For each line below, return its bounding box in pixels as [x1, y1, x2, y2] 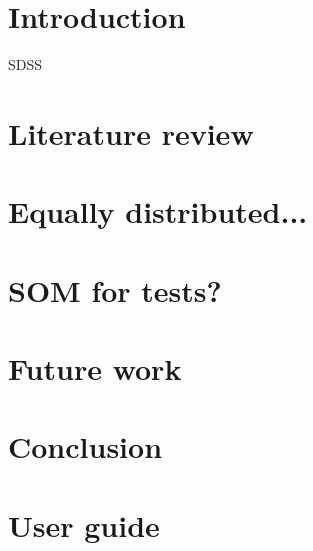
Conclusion [8, 426, 163, 467]
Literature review [8, 112, 254, 153]
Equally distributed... [8, 191, 308, 232]
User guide [8, 504, 160, 545]
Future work [8, 348, 182, 389]
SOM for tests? [8, 269, 222, 310]
